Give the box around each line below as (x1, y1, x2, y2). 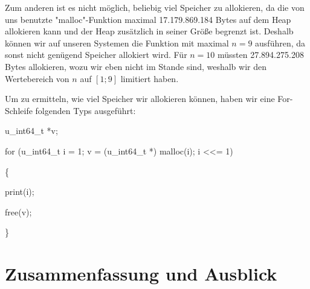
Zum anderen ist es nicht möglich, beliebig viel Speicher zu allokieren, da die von (5, 1, 305, 13)
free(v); (5, 205, 32, 218)
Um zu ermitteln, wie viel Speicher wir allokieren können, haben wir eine (5, 92, 275, 105)
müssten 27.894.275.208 (218, 48, 304, 61)
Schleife (5, 104, 33, 116)
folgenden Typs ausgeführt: (35, 104, 136, 116)
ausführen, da (255, 36, 306, 49)
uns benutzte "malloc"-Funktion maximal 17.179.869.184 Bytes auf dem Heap (5, 13, 291, 25)
